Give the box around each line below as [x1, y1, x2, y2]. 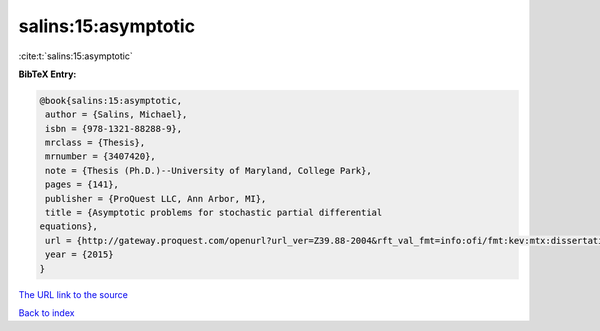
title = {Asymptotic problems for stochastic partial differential [45, 207, 383, 219]
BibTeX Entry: [18, 68, 77, 80]
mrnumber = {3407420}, [45, 151, 157, 162]
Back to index [18, 306, 75, 319]
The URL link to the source [18, 288, 129, 300]
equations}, [39, 221, 99, 232]
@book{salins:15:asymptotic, [39, 95, 183, 106]
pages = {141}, [45, 179, 120, 190]
